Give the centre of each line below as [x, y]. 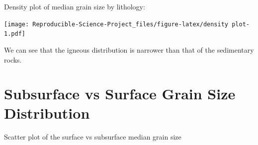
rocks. [13, 59]
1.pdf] [15, 34]
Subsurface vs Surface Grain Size [120, 94]
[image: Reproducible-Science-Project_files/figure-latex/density [116, 24]
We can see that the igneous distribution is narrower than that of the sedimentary [129, 49]
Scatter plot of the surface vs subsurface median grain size [93, 137]
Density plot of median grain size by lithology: [75, 6]
